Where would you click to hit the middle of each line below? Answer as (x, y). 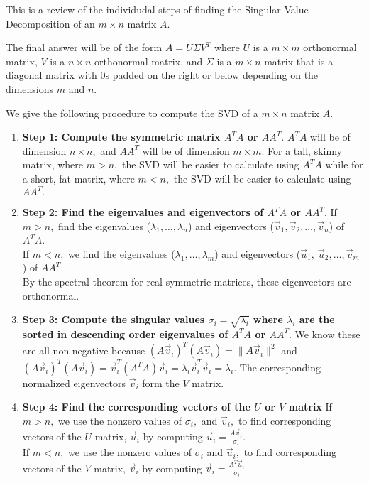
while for (344, 164)
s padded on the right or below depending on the (212, 75)
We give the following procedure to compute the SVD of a (132, 113)
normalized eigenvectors (74, 382)
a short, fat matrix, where (78, 178)
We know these (327, 333)
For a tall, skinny (305, 150)
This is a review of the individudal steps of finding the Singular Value (157, 9)
